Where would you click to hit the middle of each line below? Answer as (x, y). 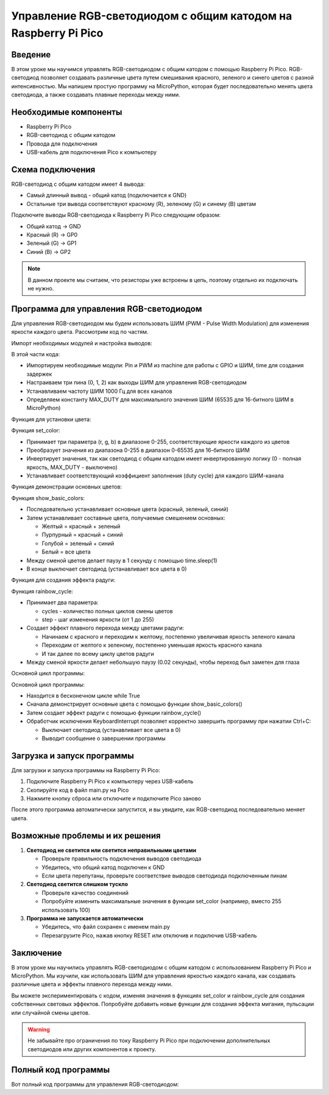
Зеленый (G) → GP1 (51, 243)
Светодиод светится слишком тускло (77, 884)
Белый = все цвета (66, 552)
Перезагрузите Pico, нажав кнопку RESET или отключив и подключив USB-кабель (149, 935)
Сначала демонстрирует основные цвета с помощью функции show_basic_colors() (135, 704)
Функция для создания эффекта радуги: (63, 580)
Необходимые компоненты (67, 112)
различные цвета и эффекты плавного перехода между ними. (92, 984)
